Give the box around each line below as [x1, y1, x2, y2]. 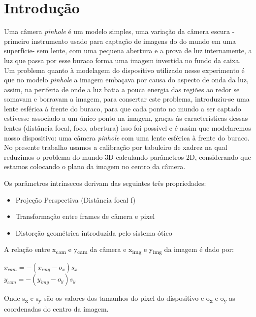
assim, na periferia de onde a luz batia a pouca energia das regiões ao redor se [4, 84, 240, 94]
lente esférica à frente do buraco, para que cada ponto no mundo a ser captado [4, 103, 241, 113]
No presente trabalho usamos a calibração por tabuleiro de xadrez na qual [4, 142, 227, 152]
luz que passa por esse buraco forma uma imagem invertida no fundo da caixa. [4, 55, 241, 65]
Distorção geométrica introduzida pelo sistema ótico [15, 227, 172, 238]
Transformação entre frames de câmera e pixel [15, 211, 155, 221]
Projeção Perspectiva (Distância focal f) [15, 194, 136, 205]
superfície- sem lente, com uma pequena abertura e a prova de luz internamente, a [4, 45, 252, 56]
